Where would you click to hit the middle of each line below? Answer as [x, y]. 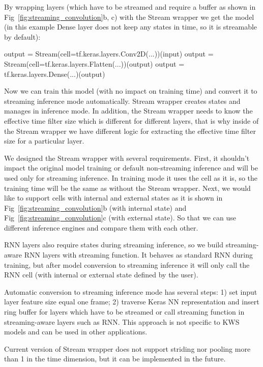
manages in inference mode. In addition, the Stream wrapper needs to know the [128, 111]
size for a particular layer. [44, 141]
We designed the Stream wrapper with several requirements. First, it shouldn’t [127, 158]
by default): [22, 36]
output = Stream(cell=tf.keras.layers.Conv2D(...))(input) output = [109, 54]
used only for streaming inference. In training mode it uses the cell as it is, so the [131, 177]
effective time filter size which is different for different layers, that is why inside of [131, 120]
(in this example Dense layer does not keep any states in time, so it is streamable [131, 27]
